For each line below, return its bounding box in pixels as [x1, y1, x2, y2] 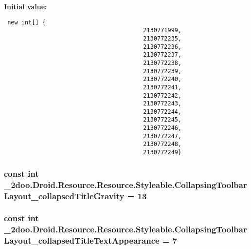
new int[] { [7, 19, 46, 26]
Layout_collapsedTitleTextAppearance [4, 234, 160, 247]
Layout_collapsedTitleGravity [4, 189, 125, 202]
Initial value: [4, 1, 47, 11]
